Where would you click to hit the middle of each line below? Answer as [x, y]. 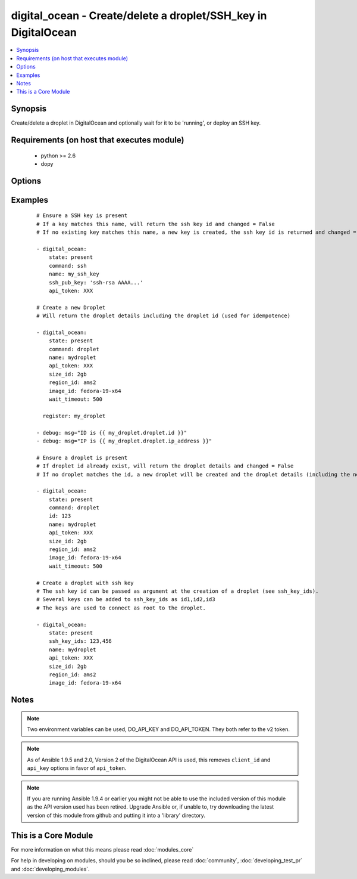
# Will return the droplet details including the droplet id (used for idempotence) [164, 316]
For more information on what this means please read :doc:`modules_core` [102, 849]
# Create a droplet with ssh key [85, 583]
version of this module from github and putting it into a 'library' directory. [116, 815]
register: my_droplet [74, 416]
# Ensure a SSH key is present [82, 216]
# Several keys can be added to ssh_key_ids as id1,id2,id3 [126, 600]
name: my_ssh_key [74, 274]
